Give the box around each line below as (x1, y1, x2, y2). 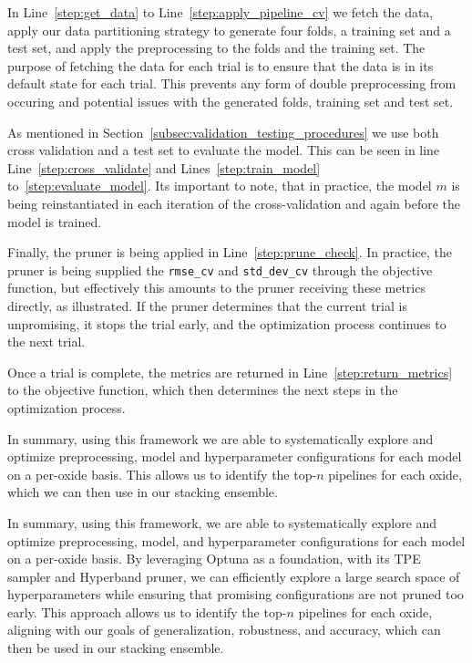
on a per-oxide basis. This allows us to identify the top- (7, 464, 317, 483)
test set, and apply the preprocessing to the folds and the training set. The (7, 38, 426, 57)
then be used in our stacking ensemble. (7, 638, 224, 658)
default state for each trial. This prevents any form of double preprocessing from (7, 74, 457, 93)
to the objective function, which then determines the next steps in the (7, 380, 398, 399)
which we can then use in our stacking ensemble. (7, 482, 278, 502)
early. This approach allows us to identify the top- (7, 602, 287, 621)
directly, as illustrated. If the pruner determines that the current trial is (7, 295, 407, 315)
